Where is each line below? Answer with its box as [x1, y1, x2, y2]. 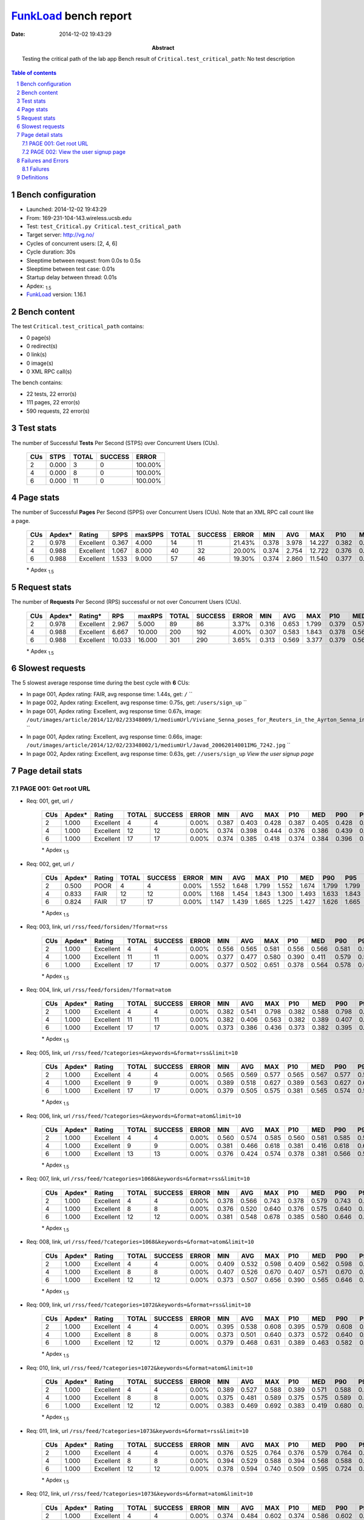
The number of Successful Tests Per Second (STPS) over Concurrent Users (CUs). [11, 439, 220, 446]
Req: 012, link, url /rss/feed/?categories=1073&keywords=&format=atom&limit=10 [26, 1490, 253, 1498]
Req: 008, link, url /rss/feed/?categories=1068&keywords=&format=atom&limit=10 [26, 1238, 254, 1246]
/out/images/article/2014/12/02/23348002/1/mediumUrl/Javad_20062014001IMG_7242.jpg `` [26, 742, 291, 749]
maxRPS [138, 612, 163, 620]
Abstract [152, 44, 175, 51]
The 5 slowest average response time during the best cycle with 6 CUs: [11, 679, 190, 686]
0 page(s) [26, 334, 51, 341]
